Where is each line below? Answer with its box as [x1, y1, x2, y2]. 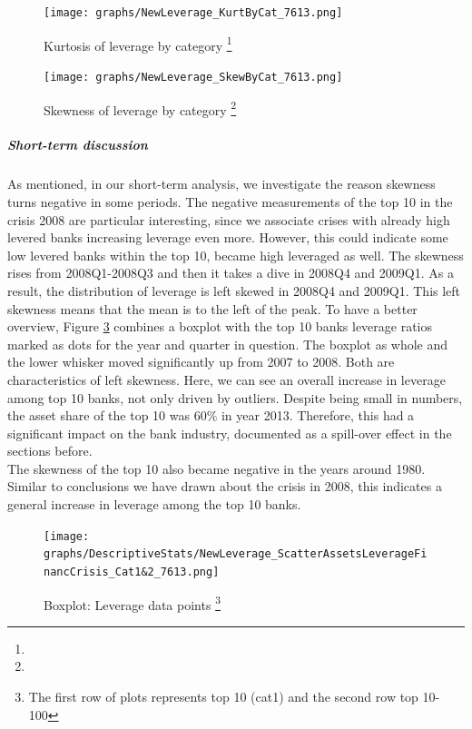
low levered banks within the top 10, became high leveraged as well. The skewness [7, 245, 464, 264]
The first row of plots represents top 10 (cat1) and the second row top [28, 687, 418, 706]
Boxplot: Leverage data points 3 [44, 592, 221, 614]
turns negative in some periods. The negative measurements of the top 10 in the [7, 192, 453, 211]
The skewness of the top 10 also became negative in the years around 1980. [7, 458, 426, 478]
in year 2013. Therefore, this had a [221, 406, 415, 425]
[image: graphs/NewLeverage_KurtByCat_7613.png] [44, 6, 343, 19]
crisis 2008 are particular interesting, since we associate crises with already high [7, 210, 450, 229]
